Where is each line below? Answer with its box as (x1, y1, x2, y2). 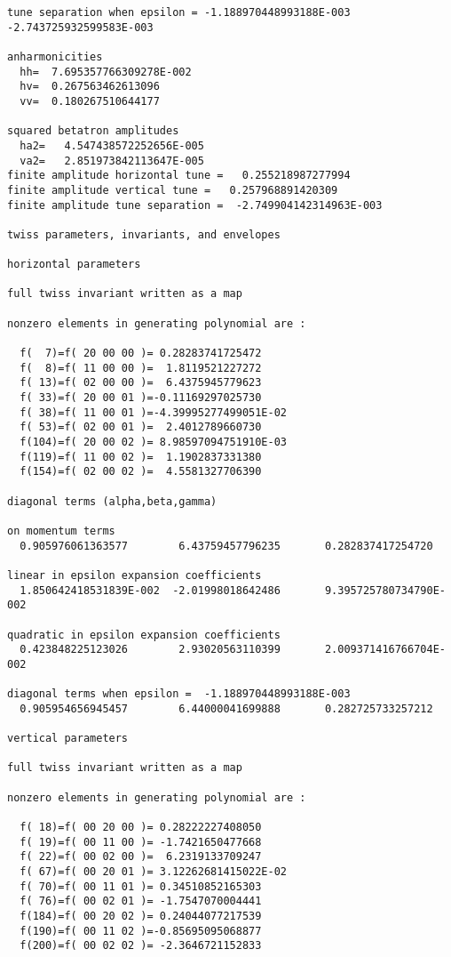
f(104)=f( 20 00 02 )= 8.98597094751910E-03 (20, 436, 287, 449)
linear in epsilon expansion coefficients (7, 568, 262, 582)
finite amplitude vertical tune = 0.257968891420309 (7, 183, 338, 197)
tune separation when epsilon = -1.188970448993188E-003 (7, 6, 351, 19)
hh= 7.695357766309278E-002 (20, 65, 192, 78)
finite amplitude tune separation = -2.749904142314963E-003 (7, 198, 383, 212)
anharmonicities (7, 50, 103, 63)
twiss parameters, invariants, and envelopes (7, 228, 281, 241)
